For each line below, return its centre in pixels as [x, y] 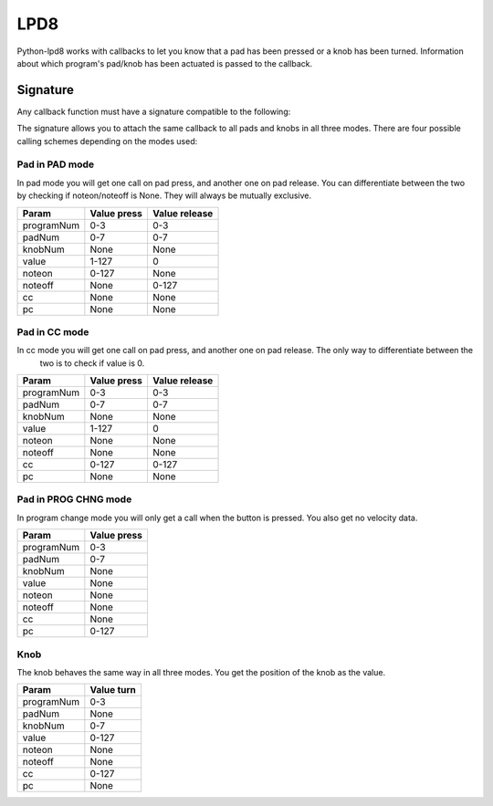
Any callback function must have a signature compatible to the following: [154, 111]
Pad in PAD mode [56, 164]
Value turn [113, 690]
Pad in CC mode [53, 331]
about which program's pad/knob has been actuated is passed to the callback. [165, 63]
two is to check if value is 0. [92, 363]
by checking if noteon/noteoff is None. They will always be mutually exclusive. [164, 195]
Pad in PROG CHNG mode [74, 499]
